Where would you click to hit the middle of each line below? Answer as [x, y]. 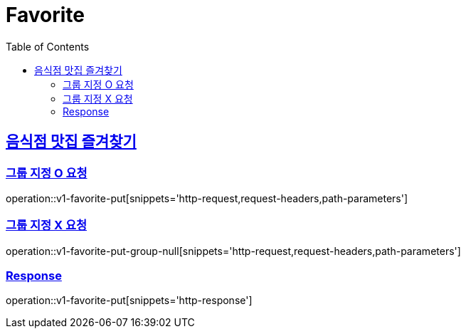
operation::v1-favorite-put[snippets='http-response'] [129, 301]
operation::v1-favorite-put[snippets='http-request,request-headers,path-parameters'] [207, 198]
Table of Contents [48, 46]
